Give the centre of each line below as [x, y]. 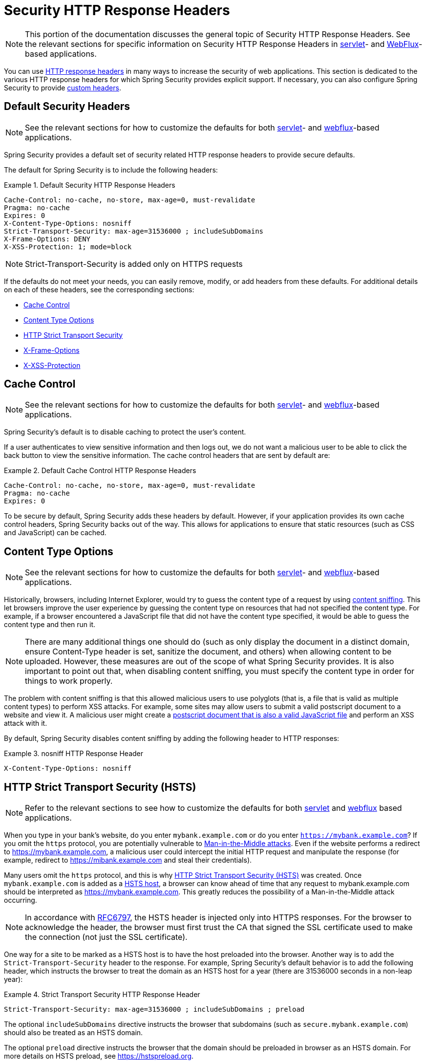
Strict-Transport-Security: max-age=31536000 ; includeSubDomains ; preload [154, 1010]
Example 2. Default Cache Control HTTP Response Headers [100, 471]
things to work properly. [69, 681]
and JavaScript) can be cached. [55, 533]
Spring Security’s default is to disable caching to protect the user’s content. [125, 432]
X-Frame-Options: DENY [47, 239]
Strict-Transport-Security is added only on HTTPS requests [134, 264]
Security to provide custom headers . [63, 87]
